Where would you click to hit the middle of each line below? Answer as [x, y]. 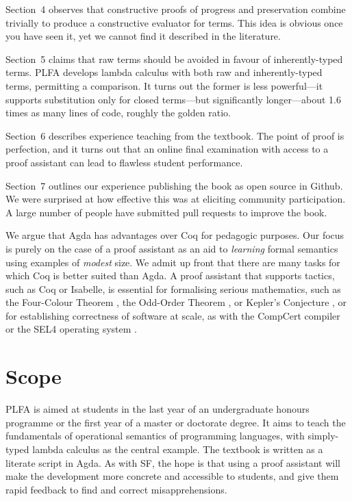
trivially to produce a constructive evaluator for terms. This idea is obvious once [174, 22]
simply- [323, 436]
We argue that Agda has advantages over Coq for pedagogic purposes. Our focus [175, 235]
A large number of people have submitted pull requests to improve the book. [166, 212]
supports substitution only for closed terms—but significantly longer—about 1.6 [173, 99]
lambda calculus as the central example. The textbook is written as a [178, 449]
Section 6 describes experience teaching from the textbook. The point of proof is [175, 135]
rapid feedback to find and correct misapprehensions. [116, 489]
